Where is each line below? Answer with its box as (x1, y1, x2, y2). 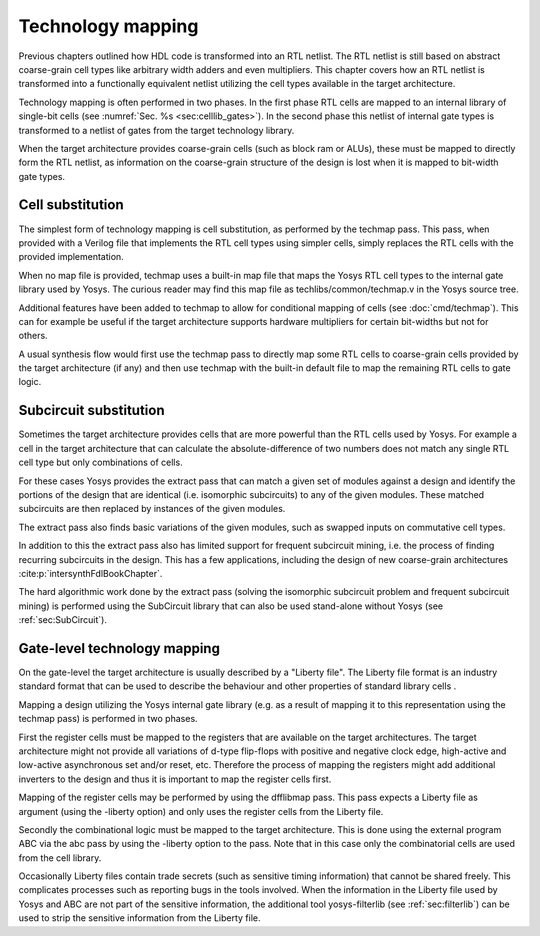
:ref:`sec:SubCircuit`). (18, 614, 107, 626)
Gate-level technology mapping (18, 640, 220, 657)
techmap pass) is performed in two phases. (18, 713, 199, 725)
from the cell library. (18, 851, 102, 864)
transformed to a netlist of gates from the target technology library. (18, 124, 295, 136)
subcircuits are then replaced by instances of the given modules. (18, 503, 286, 515)
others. (18, 330, 49, 342)
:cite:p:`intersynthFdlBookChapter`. (18, 567, 163, 579)
